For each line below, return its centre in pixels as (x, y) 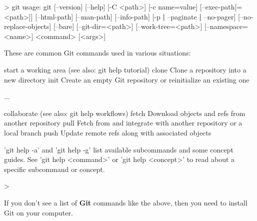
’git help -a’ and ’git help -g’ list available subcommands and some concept (119, 149)
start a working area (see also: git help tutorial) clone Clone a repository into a (125, 69)
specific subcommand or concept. (54, 169)
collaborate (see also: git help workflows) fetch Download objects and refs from (125, 113)
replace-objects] (28, 26)
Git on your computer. (38, 212)
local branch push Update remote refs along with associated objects (108, 132)
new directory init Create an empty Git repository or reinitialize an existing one (127, 79)
